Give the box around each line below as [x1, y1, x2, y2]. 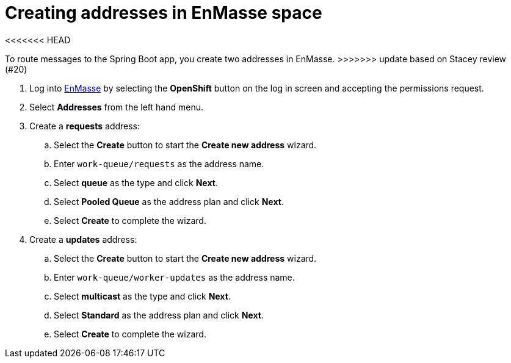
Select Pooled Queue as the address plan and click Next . [54, 196, 284, 207]
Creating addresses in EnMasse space [5, 2, 322, 23]
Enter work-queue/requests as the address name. [54, 158, 264, 169]
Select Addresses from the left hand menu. [29, 101, 203, 112]
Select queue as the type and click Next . [54, 177, 218, 188]
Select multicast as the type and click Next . [54, 290, 231, 301]
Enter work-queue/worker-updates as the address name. [54, 271, 295, 282]
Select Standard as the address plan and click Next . [54, 309, 264, 320]
